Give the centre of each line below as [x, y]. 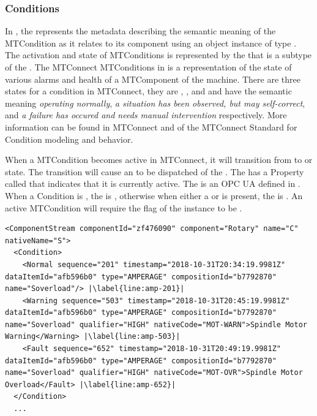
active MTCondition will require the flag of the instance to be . [124, 207]
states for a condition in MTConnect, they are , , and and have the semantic [148, 91]
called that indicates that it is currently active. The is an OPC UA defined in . [153, 183]
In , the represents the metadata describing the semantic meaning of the [140, 31]
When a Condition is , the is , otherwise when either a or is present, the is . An [154, 195]
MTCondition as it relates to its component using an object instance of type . [151, 43]
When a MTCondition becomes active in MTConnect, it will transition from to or [159, 160]
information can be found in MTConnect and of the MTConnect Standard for [151, 127]
